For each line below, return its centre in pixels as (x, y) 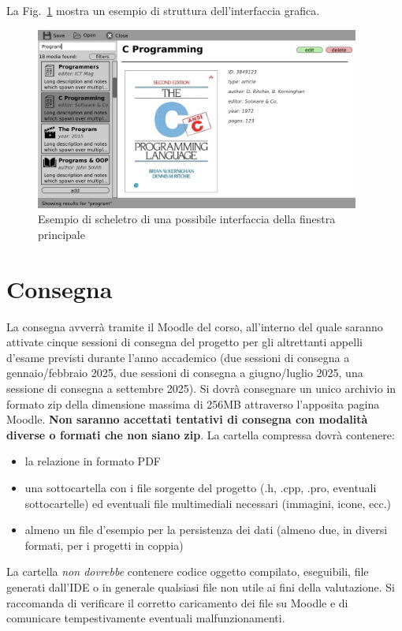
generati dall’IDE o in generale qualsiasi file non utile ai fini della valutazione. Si (201, 586)
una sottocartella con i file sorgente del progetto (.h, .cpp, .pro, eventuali (201, 488)
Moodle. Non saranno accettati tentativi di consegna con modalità (187, 419)
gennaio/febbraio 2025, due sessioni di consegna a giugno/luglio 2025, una (185, 373)
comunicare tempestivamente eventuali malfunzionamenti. (146, 618)
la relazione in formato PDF (93, 461)
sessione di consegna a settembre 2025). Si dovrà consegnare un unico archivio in (201, 388)
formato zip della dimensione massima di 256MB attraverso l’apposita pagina (193, 403)
